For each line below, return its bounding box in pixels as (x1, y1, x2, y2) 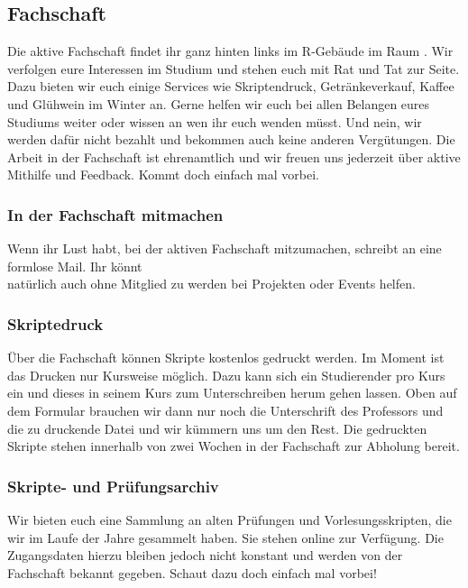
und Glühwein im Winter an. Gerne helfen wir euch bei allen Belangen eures (7, 94, 430, 113)
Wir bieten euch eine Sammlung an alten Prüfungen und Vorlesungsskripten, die (7, 510, 452, 528)
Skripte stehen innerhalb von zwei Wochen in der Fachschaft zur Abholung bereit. (7, 436, 460, 455)
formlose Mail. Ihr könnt (7, 256, 142, 275)
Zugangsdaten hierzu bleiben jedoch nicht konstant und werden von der (7, 546, 403, 565)
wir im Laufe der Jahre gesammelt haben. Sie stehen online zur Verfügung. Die (7, 528, 444, 547)
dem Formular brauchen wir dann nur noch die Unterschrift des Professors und (7, 400, 444, 419)
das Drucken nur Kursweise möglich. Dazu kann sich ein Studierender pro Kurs (7, 365, 445, 384)
